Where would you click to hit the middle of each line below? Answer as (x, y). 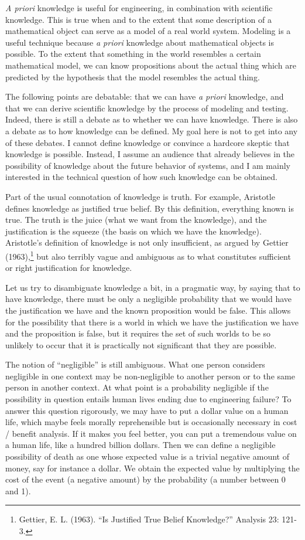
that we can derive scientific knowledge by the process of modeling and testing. (147, 108)
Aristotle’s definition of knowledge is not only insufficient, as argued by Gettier (147, 242)
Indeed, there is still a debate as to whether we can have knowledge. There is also (152, 119)
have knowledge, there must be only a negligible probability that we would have (148, 299)
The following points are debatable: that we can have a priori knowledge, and (145, 96)
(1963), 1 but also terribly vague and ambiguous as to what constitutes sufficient (148, 255)
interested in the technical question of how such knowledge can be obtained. (141, 177)
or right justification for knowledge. (69, 268)
